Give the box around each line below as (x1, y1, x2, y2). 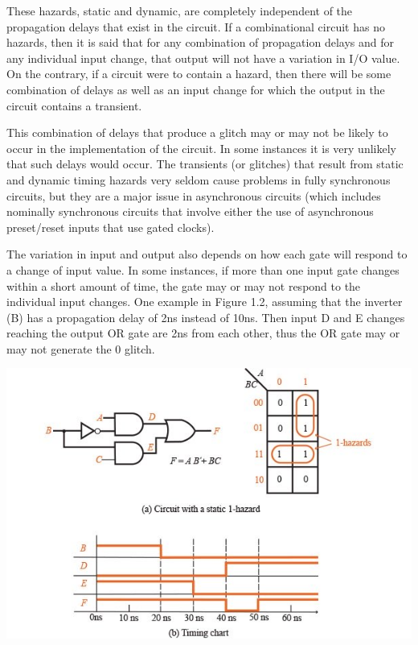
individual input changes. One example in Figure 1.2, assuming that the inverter (6, 293, 403, 310)
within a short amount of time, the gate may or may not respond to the (6, 277, 361, 294)
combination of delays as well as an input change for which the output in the (6, 81, 385, 97)
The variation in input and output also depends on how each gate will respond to (6, 246, 408, 263)
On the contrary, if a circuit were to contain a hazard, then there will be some (6, 65, 391, 82)
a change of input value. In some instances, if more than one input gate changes (6, 261, 400, 278)
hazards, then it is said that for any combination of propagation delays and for (6, 34, 394, 51)
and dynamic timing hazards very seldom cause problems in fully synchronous (6, 171, 391, 188)
